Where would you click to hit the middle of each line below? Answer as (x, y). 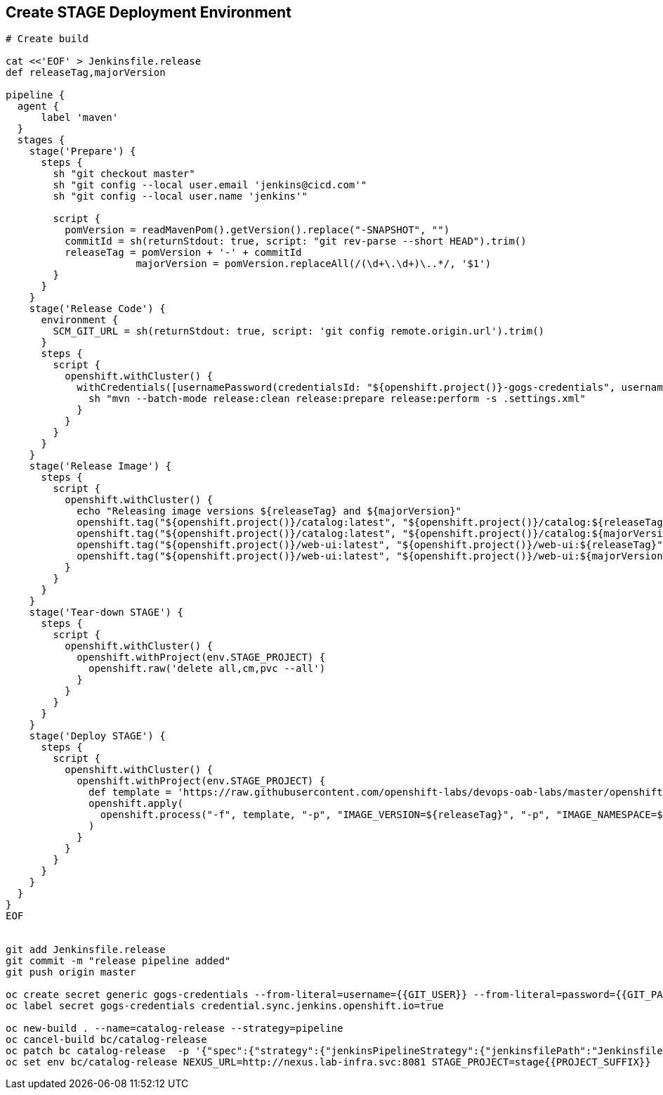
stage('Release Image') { (100, 466)
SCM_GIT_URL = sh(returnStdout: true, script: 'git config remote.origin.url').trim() (299, 331)
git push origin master (71, 972)
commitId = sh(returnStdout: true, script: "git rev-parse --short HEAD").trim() (296, 241)
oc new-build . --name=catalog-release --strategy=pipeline (175, 1029)
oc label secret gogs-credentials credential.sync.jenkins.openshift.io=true (225, 1006)
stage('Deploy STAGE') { (97, 736)
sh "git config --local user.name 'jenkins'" (180, 196)
